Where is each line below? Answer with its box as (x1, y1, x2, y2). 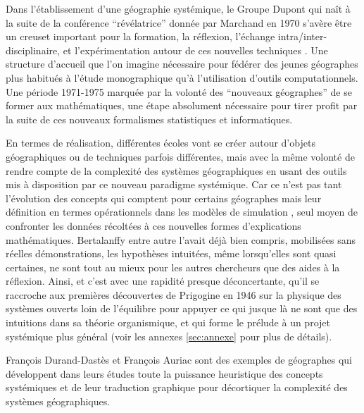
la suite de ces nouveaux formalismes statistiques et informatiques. (6, 111, 293, 126)
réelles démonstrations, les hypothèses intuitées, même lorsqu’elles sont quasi (6, 246, 337, 261)
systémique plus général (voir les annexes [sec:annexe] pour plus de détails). (6, 328, 332, 343)
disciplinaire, (6, 42, 61, 57)
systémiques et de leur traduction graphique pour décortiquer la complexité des (6, 380, 348, 395)
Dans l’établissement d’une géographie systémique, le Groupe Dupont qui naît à (6, 1, 351, 16)
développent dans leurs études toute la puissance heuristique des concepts (6, 366, 323, 381)
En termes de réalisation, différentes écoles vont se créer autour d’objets (6, 135, 315, 150)
